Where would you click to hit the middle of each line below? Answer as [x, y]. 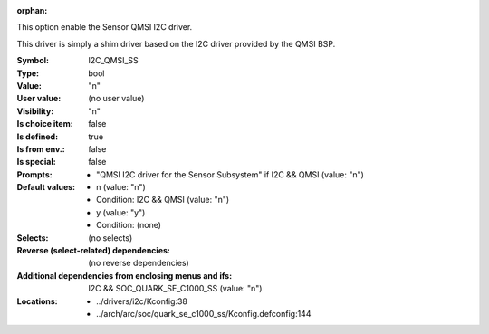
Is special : [36, 162]
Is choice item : [45, 124]
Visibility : [35, 111]
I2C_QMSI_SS [114, 61]
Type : [28, 73]
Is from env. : [41, 148]
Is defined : [38, 137]
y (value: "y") [121, 212]
